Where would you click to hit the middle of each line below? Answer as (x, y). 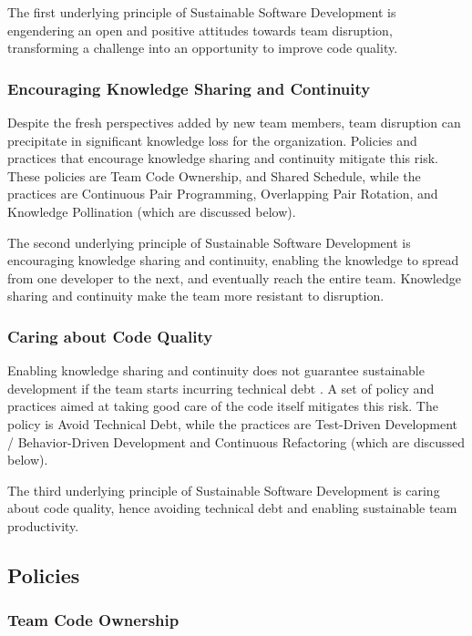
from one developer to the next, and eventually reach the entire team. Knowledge (234, 277)
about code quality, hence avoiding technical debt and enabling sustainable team (232, 508)
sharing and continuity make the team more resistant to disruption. (196, 296)
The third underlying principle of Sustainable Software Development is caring (224, 490)
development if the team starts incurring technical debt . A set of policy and (221, 388)
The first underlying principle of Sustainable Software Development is (202, 12)
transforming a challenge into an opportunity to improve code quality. (203, 48)
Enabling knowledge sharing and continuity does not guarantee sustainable (216, 370)
